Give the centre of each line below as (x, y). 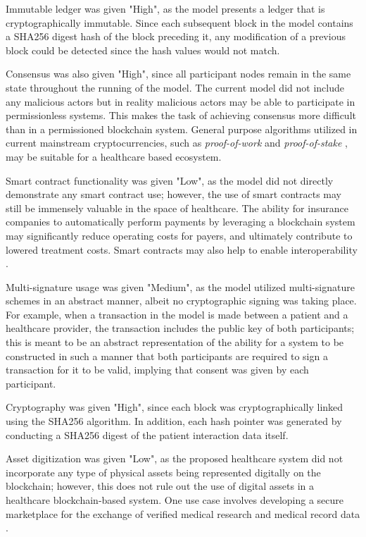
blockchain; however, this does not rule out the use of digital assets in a (160, 486)
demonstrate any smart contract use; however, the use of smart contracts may (174, 194)
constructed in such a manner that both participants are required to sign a (167, 356)
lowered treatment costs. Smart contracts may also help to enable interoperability (182, 249)
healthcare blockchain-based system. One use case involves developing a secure (175, 500)
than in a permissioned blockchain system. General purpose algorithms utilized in (182, 129)
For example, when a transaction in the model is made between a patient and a (177, 314)
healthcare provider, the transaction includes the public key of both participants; (180, 328)
